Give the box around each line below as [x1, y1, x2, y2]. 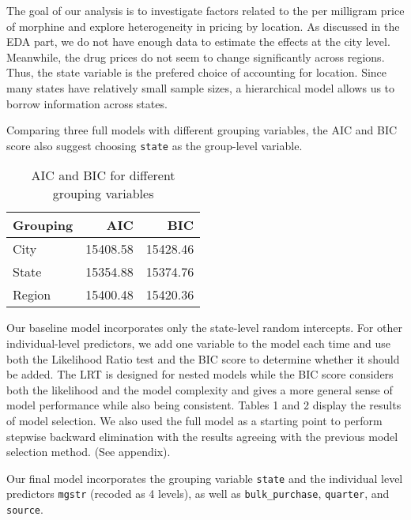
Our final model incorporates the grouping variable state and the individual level [6, 469, 403, 486]
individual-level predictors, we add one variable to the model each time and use [6, 335, 390, 351]
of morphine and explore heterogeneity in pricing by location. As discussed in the [6, 17, 400, 34]
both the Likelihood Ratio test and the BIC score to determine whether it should [6, 350, 400, 367]
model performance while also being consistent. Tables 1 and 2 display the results [6, 397, 402, 413]
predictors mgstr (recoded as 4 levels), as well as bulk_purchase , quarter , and [6, 485, 390, 502]
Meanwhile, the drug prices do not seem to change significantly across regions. [6, 48, 385, 65]
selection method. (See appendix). [6, 443, 171, 460]
